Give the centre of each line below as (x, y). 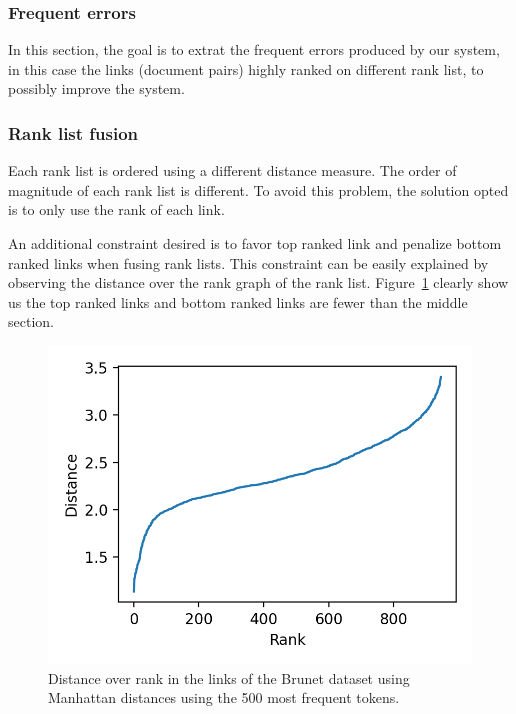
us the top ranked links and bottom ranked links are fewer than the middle (238, 301)
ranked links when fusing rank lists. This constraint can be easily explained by (248, 262)
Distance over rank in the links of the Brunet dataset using (229, 677)
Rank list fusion (73, 132)
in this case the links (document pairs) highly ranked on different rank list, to (246, 68)
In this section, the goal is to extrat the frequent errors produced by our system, (254, 49)
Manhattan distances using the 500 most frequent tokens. (224, 697)
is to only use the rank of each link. (116, 209)
